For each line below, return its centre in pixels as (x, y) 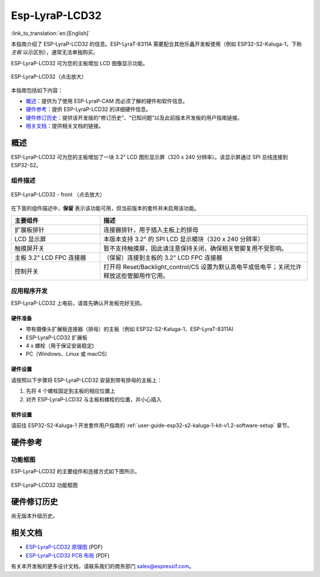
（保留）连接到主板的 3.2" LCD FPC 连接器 (163, 258)
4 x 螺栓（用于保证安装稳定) (60, 346)
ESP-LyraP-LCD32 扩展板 (57, 337)
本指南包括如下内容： (37, 90)
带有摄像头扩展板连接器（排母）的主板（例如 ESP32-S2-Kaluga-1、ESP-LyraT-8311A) (130, 329)
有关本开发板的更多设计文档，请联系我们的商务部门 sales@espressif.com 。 (103, 566)
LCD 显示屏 (31, 239)
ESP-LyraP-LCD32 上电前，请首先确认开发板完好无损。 (78, 303)
